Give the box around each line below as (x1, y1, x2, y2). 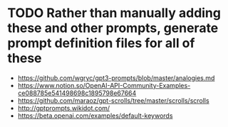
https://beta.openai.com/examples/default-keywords (17, 111, 173, 120)
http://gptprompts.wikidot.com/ (17, 104, 110, 112)
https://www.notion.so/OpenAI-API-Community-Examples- (17, 81, 191, 89)
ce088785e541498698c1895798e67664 (17, 89, 137, 97)
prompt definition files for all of (7, 35, 195, 51)
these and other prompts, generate (7, 20, 219, 36)
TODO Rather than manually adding (7, 5, 221, 21)
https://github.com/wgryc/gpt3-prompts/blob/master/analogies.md (17, 73, 215, 82)
